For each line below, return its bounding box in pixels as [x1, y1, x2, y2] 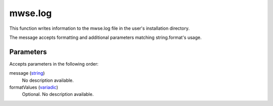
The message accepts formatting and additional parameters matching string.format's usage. [9, 34, 202, 40]
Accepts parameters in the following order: [9, 61, 99, 67]
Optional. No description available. [22, 91, 94, 97]
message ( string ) [9, 70, 45, 76]
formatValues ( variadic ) [9, 84, 58, 90]
